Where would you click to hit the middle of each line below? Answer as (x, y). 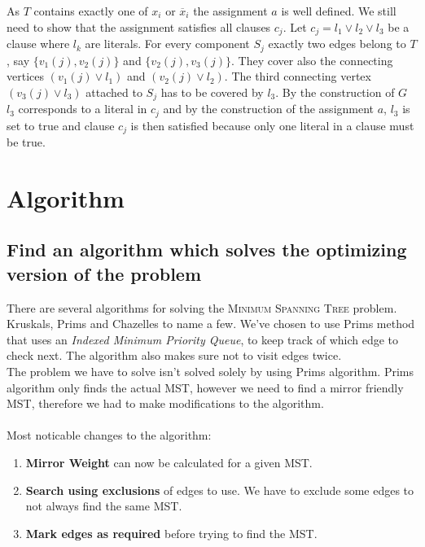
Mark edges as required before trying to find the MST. (171, 533)
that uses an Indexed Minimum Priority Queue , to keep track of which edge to (203, 339)
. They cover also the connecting (312, 60)
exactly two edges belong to (337, 44)
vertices (25, 76)
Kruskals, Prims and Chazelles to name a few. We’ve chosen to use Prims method (211, 324)
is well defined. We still (339, 11)
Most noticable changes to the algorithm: (109, 435)
